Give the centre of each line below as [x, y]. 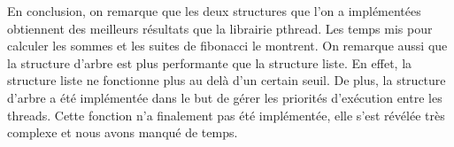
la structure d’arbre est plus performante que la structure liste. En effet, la [210, 62]
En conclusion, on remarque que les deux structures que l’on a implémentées [214, 11]
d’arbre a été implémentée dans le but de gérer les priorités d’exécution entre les [225, 97]
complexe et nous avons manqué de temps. [123, 132]
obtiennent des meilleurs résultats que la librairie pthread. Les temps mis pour [220, 28]
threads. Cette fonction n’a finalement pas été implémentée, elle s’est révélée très [226, 115]
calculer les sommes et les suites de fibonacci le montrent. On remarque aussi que [227, 46]
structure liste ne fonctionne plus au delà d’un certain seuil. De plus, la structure [227, 80]
